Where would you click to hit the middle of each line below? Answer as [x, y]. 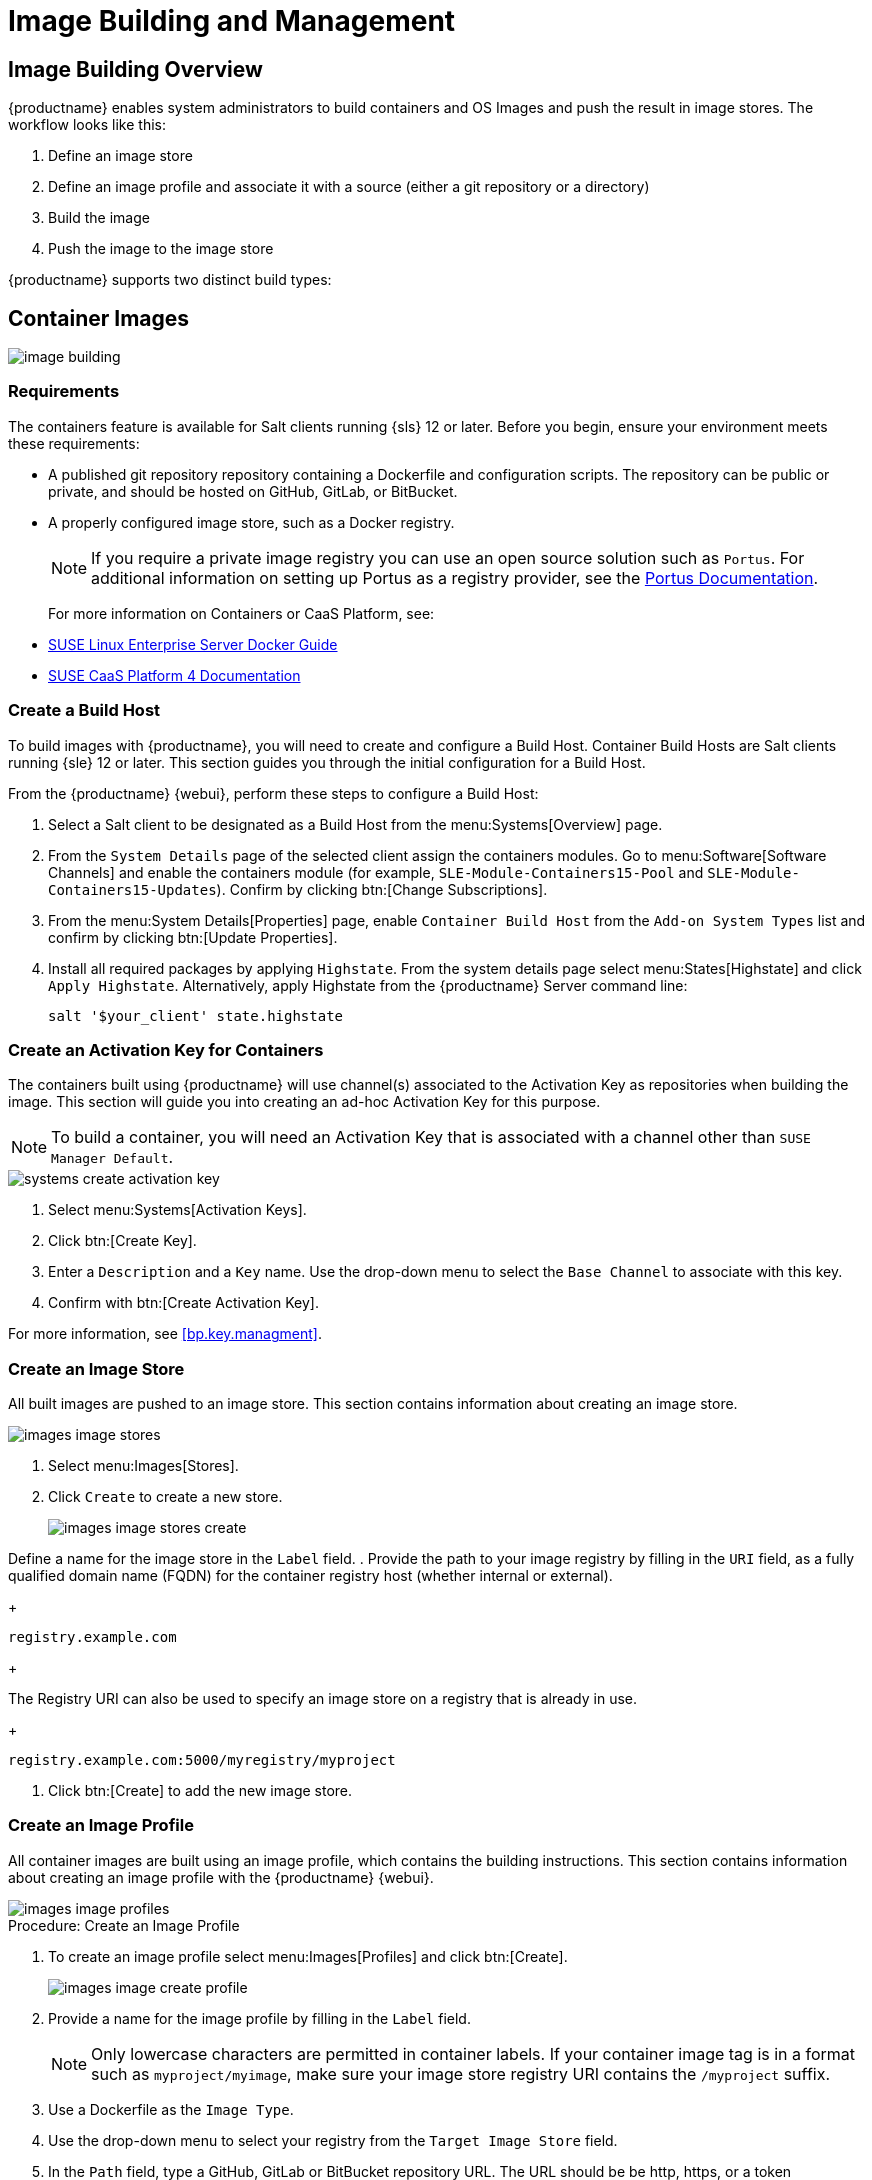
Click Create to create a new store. [165, 1497]
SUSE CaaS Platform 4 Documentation [174, 675]
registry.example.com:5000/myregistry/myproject [202, 1760]
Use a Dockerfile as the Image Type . [171, 2109]
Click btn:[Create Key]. [122, 1241]
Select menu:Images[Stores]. [143, 1466]
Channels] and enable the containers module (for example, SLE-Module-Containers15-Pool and [376, 872]
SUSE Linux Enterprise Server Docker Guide [193, 644]
